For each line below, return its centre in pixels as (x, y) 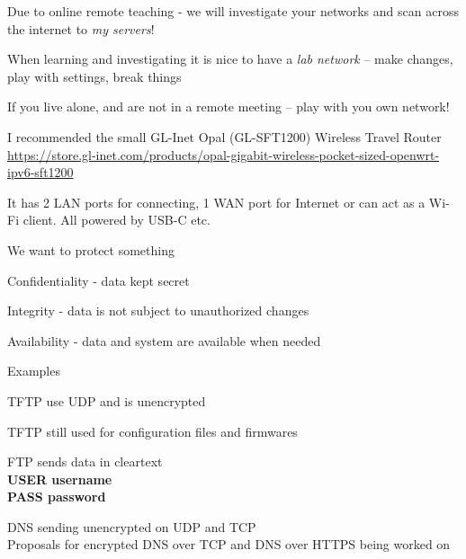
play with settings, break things (94, 76)
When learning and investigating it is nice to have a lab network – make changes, (230, 59)
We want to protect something (91, 249)
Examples (34, 371)
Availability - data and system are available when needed (164, 340)
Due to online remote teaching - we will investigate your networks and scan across (233, 11)
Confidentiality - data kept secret (99, 280)
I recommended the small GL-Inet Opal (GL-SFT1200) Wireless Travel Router (224, 136)
